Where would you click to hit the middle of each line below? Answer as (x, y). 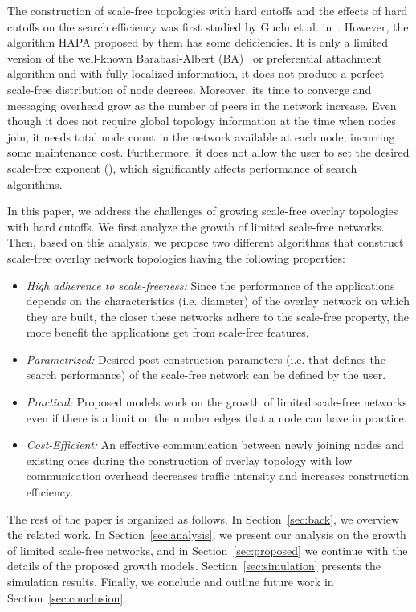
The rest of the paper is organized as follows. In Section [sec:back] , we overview (204, 518)
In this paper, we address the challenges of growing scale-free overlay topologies (203, 211)
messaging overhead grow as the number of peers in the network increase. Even (202, 105)
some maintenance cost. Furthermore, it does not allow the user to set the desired (208, 152)
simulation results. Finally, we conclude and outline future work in (171, 581)
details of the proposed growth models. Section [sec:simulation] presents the (194, 566)
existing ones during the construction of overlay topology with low (189, 460)
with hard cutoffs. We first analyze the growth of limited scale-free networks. (196, 226)
